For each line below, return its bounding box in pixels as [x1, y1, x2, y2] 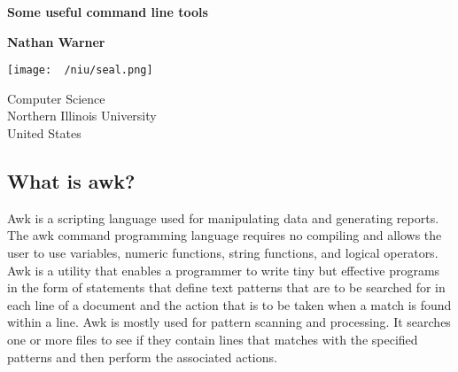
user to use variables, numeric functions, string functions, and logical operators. [7, 244, 439, 262]
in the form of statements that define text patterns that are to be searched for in [7, 278, 446, 297]
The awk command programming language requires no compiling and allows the [7, 226, 442, 244]
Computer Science [7, 89, 105, 107]
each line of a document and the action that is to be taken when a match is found [7, 295, 452, 314]
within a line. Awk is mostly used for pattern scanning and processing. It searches [7, 313, 451, 331]
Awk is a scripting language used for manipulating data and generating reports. [7, 208, 439, 227]
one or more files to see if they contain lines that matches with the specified [7, 329, 418, 348]
